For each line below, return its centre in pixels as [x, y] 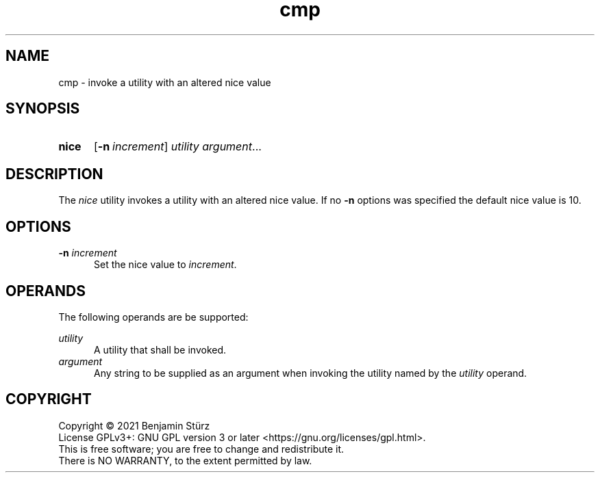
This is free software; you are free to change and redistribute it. [201, 449]
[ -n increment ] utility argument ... [177, 147]
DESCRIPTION [54, 174]
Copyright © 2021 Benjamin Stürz [134, 425]
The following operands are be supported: [153, 317]
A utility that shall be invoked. [160, 349]
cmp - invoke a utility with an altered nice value [165, 82]
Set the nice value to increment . [165, 265]
